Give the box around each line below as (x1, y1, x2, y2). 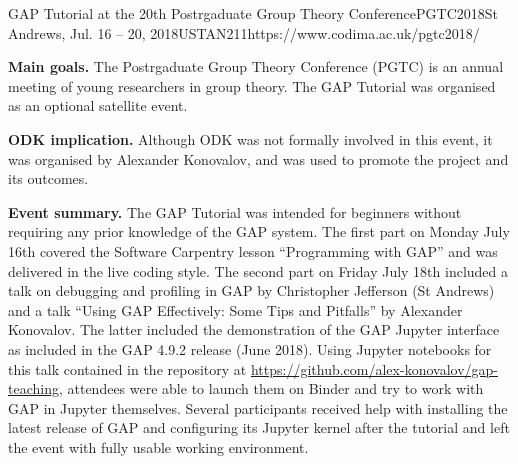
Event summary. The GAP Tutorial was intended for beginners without (8, 201, 462, 222)
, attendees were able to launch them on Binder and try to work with (58, 378, 484, 399)
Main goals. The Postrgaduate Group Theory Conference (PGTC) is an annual (8, 56, 504, 77)
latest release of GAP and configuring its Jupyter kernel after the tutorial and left (8, 417, 510, 438)
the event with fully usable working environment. (8, 436, 309, 457)
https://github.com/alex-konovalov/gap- (250, 358, 498, 379)
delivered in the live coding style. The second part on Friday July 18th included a (8, 260, 509, 281)
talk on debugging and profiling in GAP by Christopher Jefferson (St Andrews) (8, 280, 495, 301)
